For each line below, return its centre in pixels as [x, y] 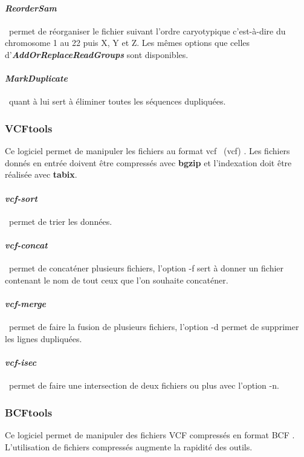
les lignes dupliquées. [44, 338]
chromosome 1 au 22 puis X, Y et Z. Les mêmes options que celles [128, 43]
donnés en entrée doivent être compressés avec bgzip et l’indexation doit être [148, 162]
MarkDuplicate [36, 78]
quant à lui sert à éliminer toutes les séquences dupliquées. [117, 101]
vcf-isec [21, 362]
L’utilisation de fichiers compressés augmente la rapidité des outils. [129, 446]
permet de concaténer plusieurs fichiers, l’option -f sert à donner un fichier [146, 268]
